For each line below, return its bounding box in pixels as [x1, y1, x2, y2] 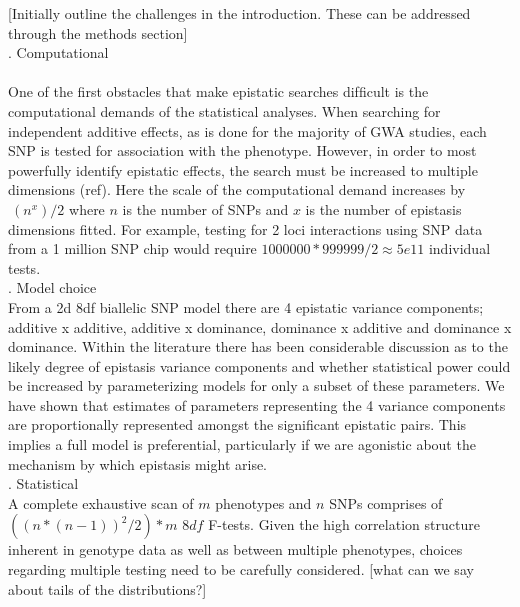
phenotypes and [215, 492, 312, 513]
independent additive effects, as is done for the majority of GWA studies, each [8, 120, 487, 141]
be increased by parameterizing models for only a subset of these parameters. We [8, 375, 505, 396]
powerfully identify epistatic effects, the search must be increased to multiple [8, 159, 478, 180]
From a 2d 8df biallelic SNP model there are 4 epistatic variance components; [8, 296, 484, 317]
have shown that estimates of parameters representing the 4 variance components [8, 394, 506, 415]
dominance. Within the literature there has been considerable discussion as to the [8, 336, 508, 357]
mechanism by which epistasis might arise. [8, 453, 267, 474]
